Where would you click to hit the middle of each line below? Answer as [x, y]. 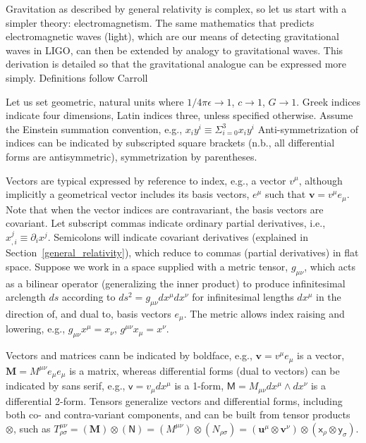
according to [89, 297]
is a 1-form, [199, 386]
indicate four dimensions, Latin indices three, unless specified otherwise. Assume [179, 115]
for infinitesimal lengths [243, 297]
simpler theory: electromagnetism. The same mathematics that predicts [160, 22]
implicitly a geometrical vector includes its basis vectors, [128, 194]
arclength [26, 297]
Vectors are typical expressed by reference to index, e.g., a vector [146, 180]
